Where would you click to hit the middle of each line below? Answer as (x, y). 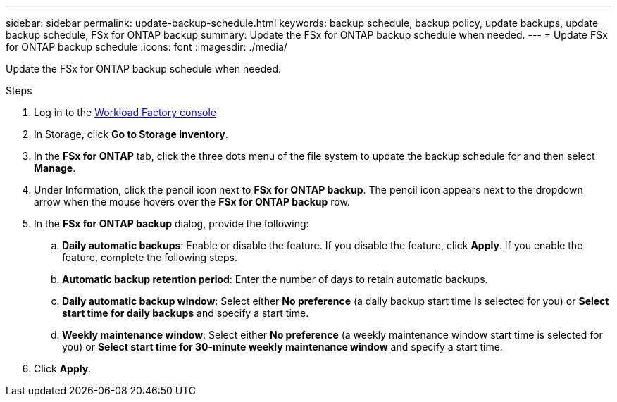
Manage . (55, 168)
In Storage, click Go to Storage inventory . (131, 134)
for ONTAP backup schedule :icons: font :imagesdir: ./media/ (147, 47)
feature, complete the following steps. (150, 257)
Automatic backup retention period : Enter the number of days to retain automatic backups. (275, 279)
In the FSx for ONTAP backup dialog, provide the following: (172, 224)
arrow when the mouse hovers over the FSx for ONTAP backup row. (192, 202)
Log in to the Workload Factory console (125, 112)
